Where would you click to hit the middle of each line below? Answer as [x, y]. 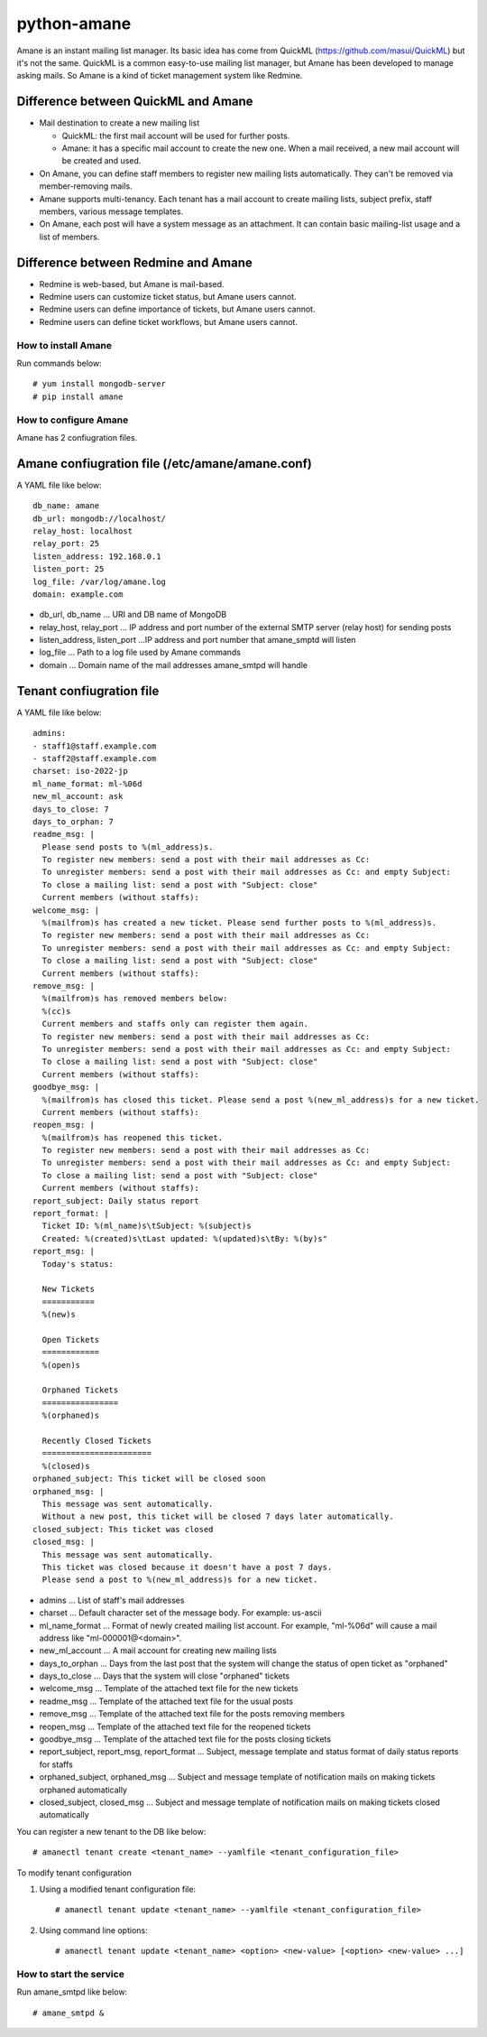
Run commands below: [60, 363]
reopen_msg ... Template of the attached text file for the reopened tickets [175, 1726]
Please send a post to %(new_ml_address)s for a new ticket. [180, 1580]
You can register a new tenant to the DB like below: [111, 1831]
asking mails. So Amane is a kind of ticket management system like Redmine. [160, 76]
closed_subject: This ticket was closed [123, 1529]
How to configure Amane [73, 420]
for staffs [56, 1764]
